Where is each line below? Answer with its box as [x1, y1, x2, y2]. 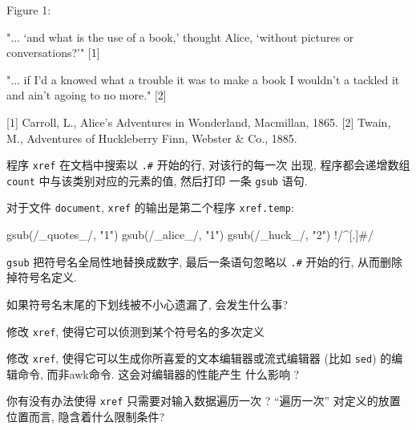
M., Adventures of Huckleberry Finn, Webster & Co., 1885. [6, 129, 297, 146]
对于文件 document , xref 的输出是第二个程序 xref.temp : [6, 199, 294, 216]
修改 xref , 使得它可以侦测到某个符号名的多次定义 [6, 322, 265, 339]
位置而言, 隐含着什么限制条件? [6, 408, 165, 425]
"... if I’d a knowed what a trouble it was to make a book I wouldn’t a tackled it [6, 71, 400, 87]
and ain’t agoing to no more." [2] [6, 87, 167, 103]
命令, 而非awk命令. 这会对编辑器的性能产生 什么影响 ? [17, 365, 300, 382]
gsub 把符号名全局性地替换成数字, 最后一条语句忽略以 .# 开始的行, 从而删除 [6, 253, 403, 270]
